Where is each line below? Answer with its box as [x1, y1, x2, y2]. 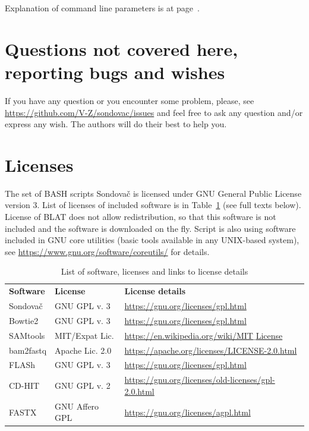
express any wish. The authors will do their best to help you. [5, 118, 227, 130]
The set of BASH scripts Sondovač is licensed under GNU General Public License [5, 187, 302, 199]
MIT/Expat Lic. [55, 329, 114, 341]
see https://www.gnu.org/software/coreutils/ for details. [5, 245, 210, 257]
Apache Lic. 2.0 [55, 344, 112, 356]
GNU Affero [55, 399, 99, 412]
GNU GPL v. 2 [55, 379, 111, 392]
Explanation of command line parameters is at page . [5, 2, 200, 14]
